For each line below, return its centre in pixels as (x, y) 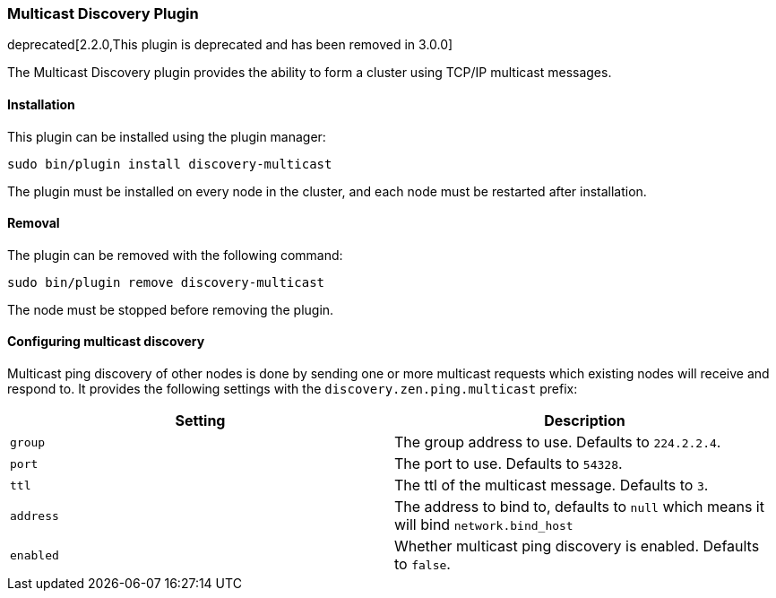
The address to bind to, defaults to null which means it (579, 507)
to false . (422, 564)
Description (585, 421)
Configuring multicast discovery (106, 342)
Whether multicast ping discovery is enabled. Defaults (577, 546)
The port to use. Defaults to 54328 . (509, 464)
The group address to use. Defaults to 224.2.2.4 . (558, 442)
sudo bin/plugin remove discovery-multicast (166, 282)
